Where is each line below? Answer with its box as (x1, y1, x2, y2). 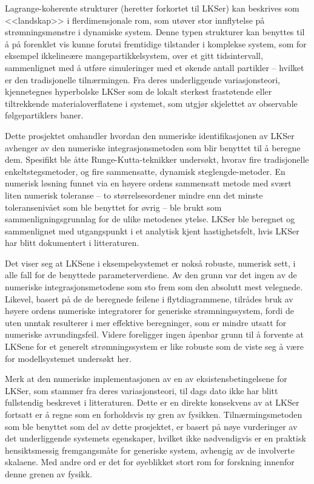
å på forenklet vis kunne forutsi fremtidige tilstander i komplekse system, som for (5, 37, 307, 50)
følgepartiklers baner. (5, 109, 84, 121)
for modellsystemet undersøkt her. (5, 352, 132, 364)
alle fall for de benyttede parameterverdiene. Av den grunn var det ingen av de (5, 268, 297, 281)
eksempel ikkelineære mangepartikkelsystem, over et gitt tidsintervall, (5, 49, 263, 62)
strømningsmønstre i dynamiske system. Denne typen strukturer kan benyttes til (5, 26, 305, 38)
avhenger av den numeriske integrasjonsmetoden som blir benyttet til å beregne (5, 141, 301, 154)
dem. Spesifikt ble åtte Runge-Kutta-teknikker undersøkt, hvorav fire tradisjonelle (5, 153, 309, 166)
